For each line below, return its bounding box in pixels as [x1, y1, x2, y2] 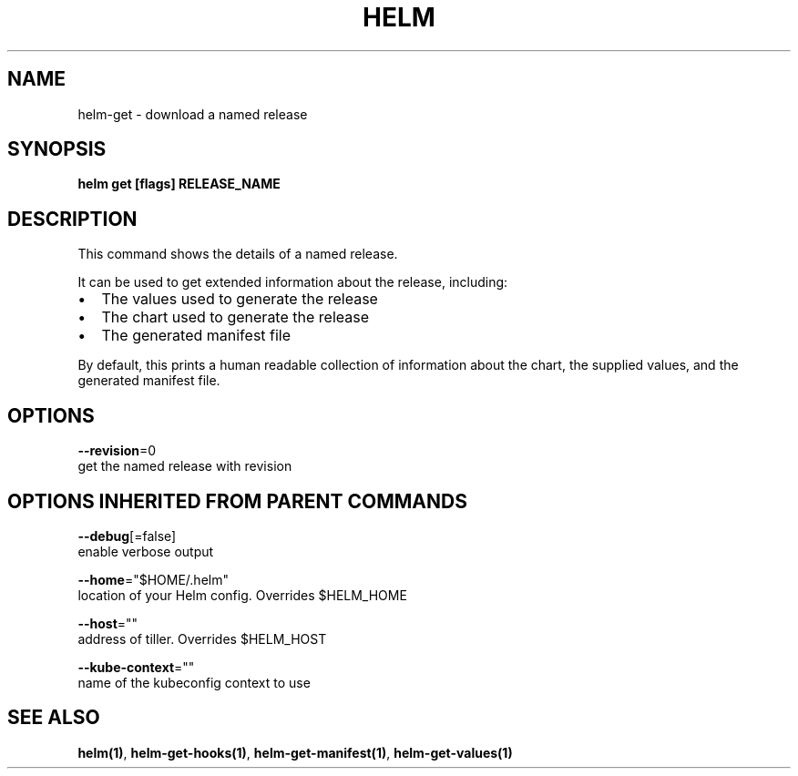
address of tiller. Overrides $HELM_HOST [77, 630, 327, 647]
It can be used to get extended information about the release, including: [77, 274, 508, 291]
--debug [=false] [77, 527, 177, 544]
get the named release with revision [77, 458, 292, 475]
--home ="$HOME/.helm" [77, 571, 229, 587]
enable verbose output [77, 543, 214, 559]
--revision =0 [77, 443, 157, 459]
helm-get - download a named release [77, 106, 308, 122]
